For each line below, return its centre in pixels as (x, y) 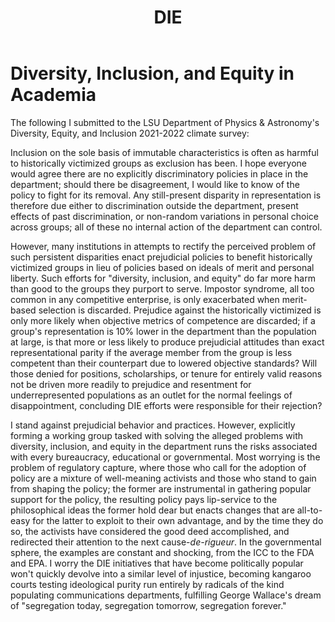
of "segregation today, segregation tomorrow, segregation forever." (148, 605)
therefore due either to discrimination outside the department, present (154, 205)
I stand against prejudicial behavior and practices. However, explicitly (153, 425)
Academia (53, 95)
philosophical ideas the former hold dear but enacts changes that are (152, 510)
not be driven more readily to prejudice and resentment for (131, 384)
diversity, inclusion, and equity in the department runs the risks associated (164, 446)
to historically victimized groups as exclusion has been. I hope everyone (159, 163)
